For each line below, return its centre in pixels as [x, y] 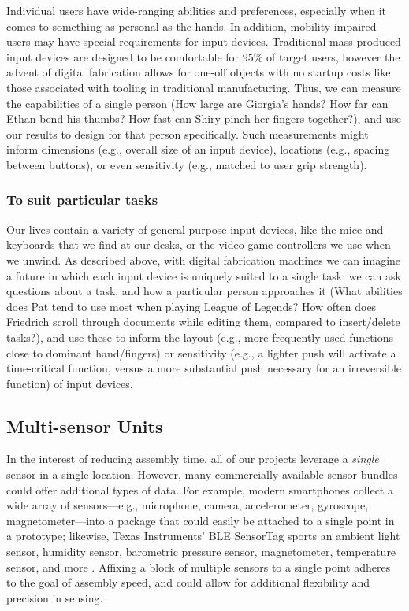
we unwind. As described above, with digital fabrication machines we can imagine [204, 259]
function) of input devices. [70, 383]
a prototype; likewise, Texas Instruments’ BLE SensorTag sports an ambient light [203, 536]
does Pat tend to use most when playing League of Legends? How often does [191, 306]
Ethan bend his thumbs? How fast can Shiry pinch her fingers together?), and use [204, 118]
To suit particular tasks [82, 200]
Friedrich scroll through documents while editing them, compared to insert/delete [203, 322]
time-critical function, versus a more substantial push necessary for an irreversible [204, 368]
